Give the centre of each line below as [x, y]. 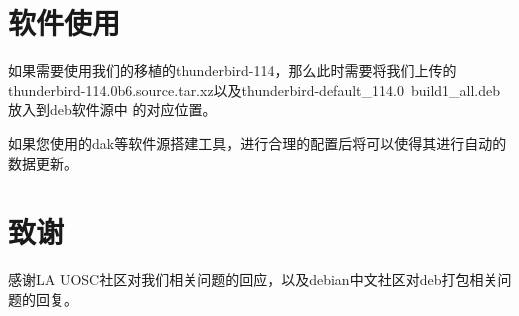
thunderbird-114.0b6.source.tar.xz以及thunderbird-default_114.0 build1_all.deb [254, 89]
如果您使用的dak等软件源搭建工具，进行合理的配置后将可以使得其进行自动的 [257, 142]
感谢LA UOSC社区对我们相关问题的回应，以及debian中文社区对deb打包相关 [253, 279]
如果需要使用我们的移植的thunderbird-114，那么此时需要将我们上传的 [232, 70]
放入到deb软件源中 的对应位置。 [112, 109]
